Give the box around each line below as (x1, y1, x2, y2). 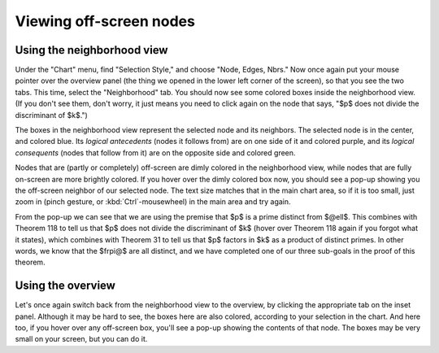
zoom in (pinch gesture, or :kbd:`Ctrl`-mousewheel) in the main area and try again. (15, 197, 292, 207)
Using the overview (15, 279, 115, 293)
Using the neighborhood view (15, 43, 168, 57)
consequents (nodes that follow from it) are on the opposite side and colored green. (15, 147, 296, 158)
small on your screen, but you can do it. (15, 334, 148, 344)
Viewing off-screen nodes (15, 12, 195, 30)
